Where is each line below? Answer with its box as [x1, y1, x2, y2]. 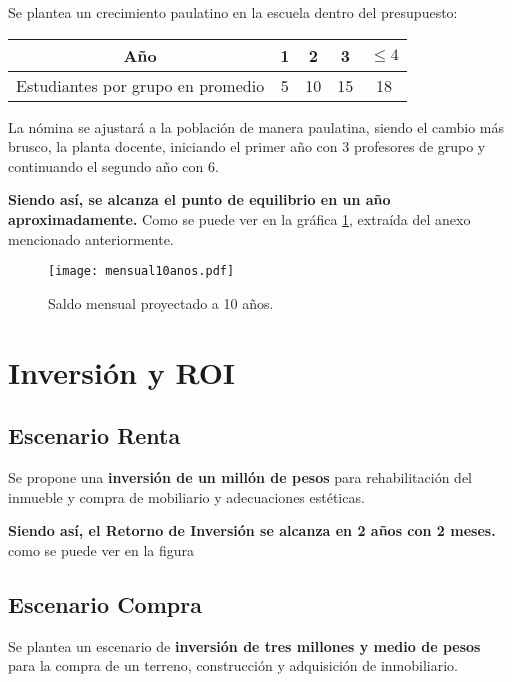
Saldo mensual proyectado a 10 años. [48, 292, 274, 313]
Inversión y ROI [8, 351, 236, 392]
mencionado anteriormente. [8, 228, 174, 249]
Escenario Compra [8, 588, 202, 619]
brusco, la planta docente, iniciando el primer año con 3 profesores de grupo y [8, 136, 486, 157]
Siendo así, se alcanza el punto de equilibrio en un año [8, 189, 391, 210]
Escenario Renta [8, 420, 181, 451]
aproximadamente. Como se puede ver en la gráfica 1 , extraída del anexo [8, 208, 471, 229]
